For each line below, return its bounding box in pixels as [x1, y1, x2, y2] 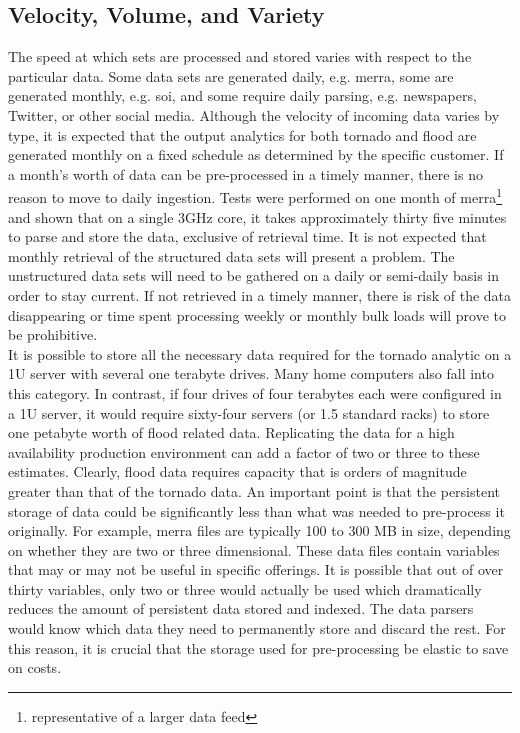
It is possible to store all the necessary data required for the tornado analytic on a [8, 343, 512, 364]
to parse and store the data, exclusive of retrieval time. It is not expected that [8, 226, 487, 247]
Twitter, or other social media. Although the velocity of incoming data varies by [8, 104, 500, 125]
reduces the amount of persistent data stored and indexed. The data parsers [8, 598, 474, 619]
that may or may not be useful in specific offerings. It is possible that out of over [8, 559, 504, 580]
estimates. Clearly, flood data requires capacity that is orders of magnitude [8, 461, 467, 482]
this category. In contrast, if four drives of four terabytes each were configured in [8, 382, 502, 403]
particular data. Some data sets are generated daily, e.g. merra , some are [8, 65, 454, 86]
